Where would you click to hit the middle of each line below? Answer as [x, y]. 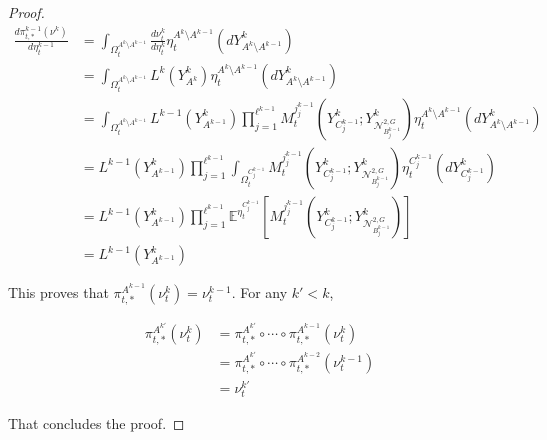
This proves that [58, 292]
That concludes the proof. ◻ [96, 423]
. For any [259, 292]
